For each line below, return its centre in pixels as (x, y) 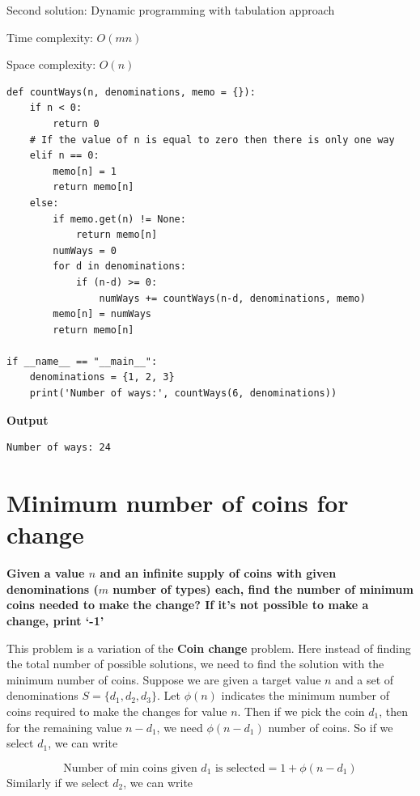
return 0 (76, 123)
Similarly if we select (58, 782)
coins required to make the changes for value (117, 711)
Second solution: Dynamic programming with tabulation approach (171, 10)
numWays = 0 (85, 250)
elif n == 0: (64, 156)
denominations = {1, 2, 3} (102, 377)
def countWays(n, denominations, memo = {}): (131, 92)
